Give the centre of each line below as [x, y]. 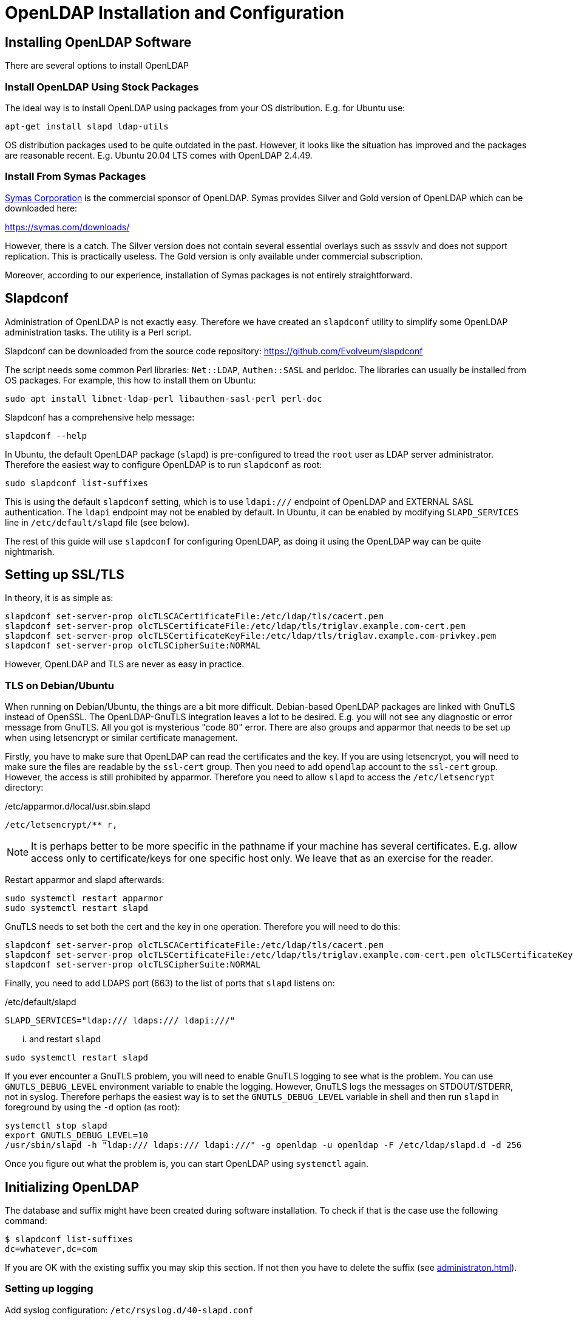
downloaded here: [41, 208]
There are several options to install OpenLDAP [97, 66]
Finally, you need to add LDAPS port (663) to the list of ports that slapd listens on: [170, 983]
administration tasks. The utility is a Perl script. [98, 332]
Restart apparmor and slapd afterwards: [85, 880]
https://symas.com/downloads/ [67, 227]
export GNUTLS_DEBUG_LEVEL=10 [77, 1136]
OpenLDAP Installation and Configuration [175, 13]
